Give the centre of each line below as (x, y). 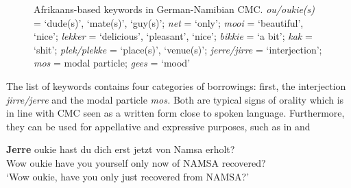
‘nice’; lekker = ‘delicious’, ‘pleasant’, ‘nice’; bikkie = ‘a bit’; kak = (173, 36)
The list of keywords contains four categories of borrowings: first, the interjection (176, 85)
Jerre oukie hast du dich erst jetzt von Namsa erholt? (121, 149)
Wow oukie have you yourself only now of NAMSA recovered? (136, 162)
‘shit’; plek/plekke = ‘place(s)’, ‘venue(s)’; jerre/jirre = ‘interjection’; (178, 49)
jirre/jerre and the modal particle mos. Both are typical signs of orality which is (175, 99)
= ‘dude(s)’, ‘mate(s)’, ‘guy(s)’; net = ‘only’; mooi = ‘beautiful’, (169, 22)
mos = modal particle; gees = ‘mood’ (112, 63)
